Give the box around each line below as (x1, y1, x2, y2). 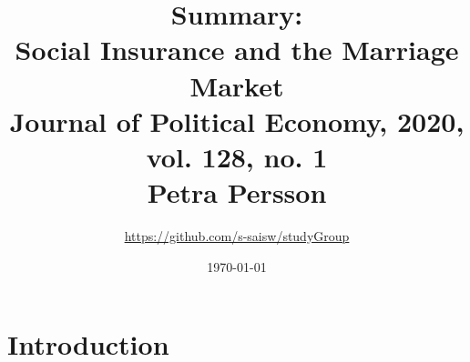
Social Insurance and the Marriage (15, 31, 459, 68)
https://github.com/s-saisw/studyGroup (124, 226, 350, 246)
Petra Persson (147, 174, 327, 211)
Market (189, 66, 284, 104)
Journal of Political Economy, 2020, (9, 102, 465, 139)
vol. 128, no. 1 (146, 137, 328, 175)
